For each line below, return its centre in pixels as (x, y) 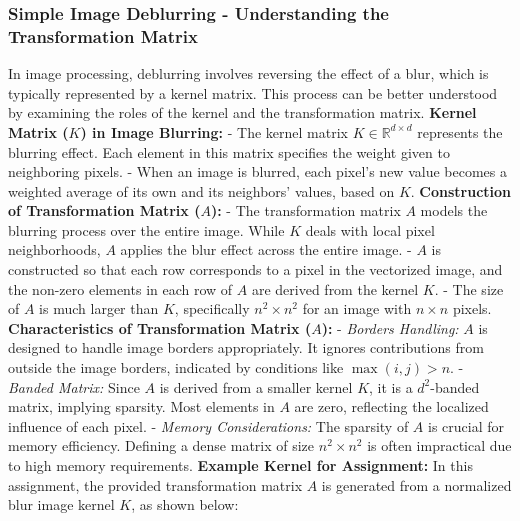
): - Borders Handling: (390, 327)
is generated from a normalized (416, 484)
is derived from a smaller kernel (256, 386)
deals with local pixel (370, 229)
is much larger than (99, 308)
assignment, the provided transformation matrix (155, 484)
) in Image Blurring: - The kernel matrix (214, 131)
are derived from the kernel (335, 288)
